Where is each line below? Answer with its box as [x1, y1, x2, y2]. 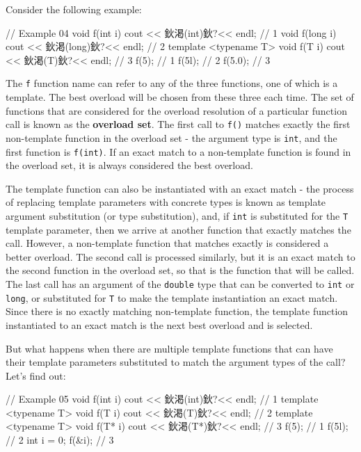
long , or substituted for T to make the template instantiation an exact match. [6, 290, 338, 305]
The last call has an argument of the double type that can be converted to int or [6, 277, 355, 291]
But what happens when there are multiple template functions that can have [6, 341, 333, 355]
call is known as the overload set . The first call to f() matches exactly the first [6, 117, 351, 131]
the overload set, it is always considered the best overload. [6, 158, 253, 172]
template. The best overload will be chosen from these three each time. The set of [6, 90, 354, 104]
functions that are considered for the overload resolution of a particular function [6, 103, 347, 118]
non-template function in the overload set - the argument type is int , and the [6, 130, 337, 145]
